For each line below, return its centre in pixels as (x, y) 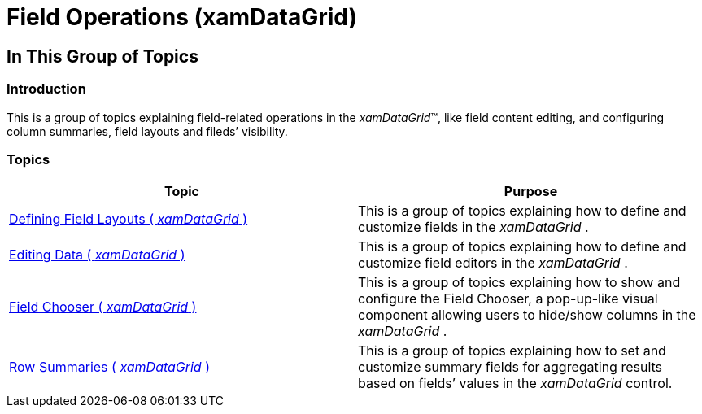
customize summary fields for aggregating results (510, 367)
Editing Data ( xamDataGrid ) (97, 255)
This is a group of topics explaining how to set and (512, 351)
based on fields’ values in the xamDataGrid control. (515, 383)
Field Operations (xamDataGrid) (182, 17)
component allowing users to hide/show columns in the (527, 315)
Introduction (46, 89)
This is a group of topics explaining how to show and (519, 283)
